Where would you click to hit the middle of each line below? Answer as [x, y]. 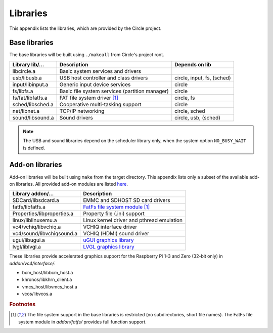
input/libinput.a [30, 85]
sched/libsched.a [33, 104]
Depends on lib [193, 64]
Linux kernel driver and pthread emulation [133, 220]
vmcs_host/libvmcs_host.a [50, 286]
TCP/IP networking [82, 111]
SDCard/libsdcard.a [36, 200]
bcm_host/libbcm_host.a [48, 273]
